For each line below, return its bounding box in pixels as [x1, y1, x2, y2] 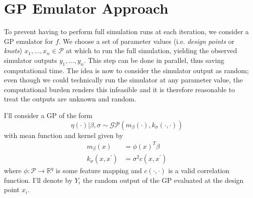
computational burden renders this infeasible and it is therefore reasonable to [4, 84, 235, 94]
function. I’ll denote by [4, 175, 73, 185]
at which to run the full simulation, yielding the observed [65, 45, 237, 56]
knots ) [4, 45, 22, 56]
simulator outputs [4, 55, 57, 65]
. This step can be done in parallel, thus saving [84, 55, 225, 65]
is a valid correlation [168, 165, 230, 176]
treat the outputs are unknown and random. [4, 94, 136, 104]
